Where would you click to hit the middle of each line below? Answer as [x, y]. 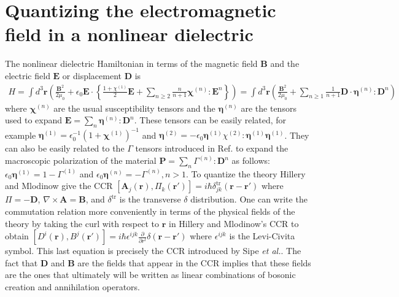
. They [297, 135]
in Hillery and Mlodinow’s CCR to [234, 223]
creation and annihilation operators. [72, 286]
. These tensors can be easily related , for [210, 120]
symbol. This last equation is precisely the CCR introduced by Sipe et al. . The [153, 251]
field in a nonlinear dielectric [129, 34]
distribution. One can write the [249, 199]
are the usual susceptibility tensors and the [134, 108]
